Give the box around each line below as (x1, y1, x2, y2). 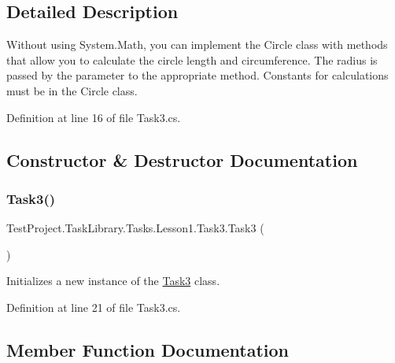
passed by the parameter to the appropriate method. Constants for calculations (6, 67, 389, 83)
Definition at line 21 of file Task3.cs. (6, 298, 181, 315)
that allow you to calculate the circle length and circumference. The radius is (6, 51, 378, 68)
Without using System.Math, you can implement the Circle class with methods (6, 36, 388, 53)
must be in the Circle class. (6, 82, 138, 98)
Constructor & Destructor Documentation (6, 147, 358, 172)
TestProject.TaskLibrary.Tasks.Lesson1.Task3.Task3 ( (6, 220, 264, 236)
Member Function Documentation (6, 337, 290, 361)
